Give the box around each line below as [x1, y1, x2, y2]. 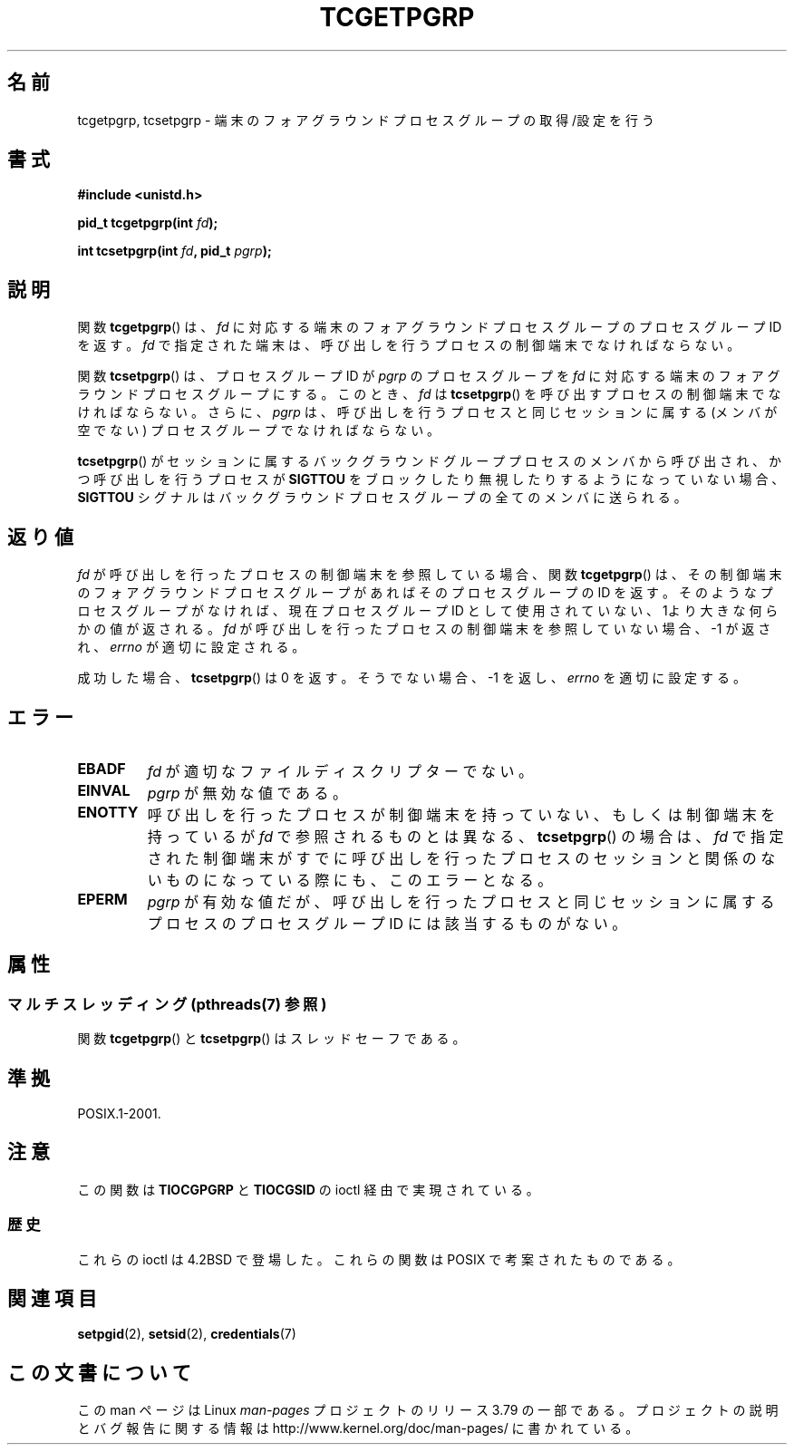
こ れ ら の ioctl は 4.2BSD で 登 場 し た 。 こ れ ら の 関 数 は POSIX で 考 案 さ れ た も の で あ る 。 [77, 1251, 681, 1267]
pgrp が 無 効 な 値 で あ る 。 [147, 783, 347, 802]
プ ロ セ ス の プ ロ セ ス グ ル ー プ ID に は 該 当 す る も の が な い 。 [147, 914, 627, 933]
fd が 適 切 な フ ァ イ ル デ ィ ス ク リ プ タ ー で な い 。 [147, 761, 534, 780]
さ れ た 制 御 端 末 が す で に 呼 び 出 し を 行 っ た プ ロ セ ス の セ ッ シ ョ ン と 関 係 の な [147, 848, 776, 867]
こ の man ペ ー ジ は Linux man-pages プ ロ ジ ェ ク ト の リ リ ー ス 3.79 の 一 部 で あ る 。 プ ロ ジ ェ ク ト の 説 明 [77, 1402, 779, 1418]
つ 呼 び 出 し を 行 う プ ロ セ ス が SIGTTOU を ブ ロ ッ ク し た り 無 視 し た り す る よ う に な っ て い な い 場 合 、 [77, 471, 785, 488]
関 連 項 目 [7, 1287, 97, 1311]
